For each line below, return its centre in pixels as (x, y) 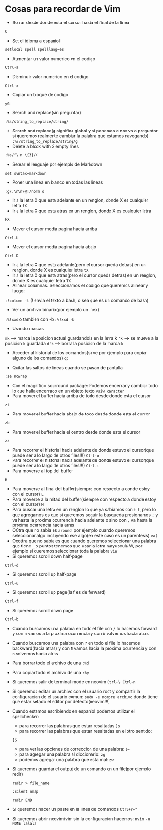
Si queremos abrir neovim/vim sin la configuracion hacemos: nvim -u (81, 819)
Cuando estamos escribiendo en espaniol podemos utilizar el (73, 711)
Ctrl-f (12, 601)
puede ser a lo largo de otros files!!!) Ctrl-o (55, 455)
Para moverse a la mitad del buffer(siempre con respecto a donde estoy (84, 499)
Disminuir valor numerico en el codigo (50, 76)
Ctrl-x (12, 86)
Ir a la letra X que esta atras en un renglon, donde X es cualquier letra (82, 211)
